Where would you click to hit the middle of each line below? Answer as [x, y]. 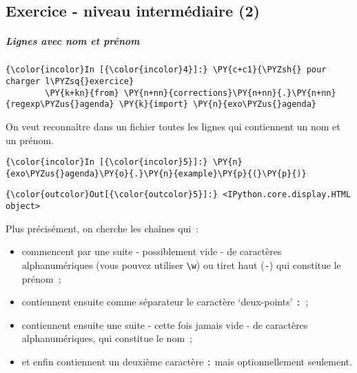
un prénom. [30, 140]
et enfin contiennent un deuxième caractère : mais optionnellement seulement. [187, 362]
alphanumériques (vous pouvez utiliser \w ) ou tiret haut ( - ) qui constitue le [181, 264]
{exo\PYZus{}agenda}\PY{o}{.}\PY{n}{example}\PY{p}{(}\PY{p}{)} [156, 173]
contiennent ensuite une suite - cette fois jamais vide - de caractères [165, 324]
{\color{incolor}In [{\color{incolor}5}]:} [107, 162]
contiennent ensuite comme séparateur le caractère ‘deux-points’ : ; [165, 302]
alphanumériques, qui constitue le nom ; [107, 338]
